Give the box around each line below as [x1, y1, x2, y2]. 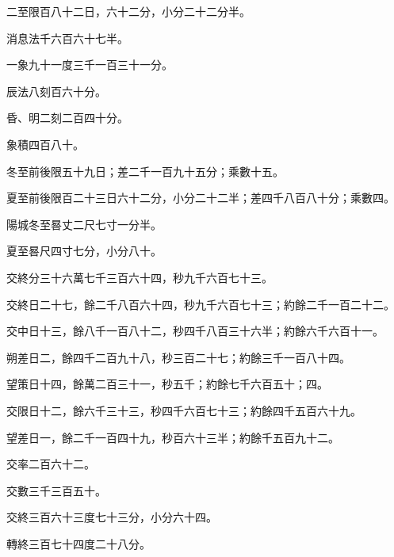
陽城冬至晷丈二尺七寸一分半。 [6, 216, 162, 232]
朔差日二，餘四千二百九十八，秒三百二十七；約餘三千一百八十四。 [6, 349, 350, 365]
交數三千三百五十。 [6, 482, 106, 498]
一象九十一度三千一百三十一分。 [6, 56, 173, 73]
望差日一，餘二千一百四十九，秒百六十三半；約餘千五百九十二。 [6, 429, 339, 445]
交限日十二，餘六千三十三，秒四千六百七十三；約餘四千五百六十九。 [6, 402, 361, 418]
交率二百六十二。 [6, 456, 95, 472]
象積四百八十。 [6, 135, 84, 152]
